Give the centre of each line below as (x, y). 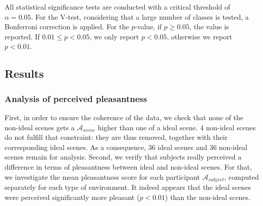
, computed (242, 176)
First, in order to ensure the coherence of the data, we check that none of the (124, 117)
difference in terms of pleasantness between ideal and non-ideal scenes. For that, (128, 166)
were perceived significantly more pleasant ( (72, 197)
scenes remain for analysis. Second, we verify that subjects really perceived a (123, 157)
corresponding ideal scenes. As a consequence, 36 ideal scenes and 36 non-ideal (126, 147)
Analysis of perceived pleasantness (76, 98)
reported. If (22, 36)
